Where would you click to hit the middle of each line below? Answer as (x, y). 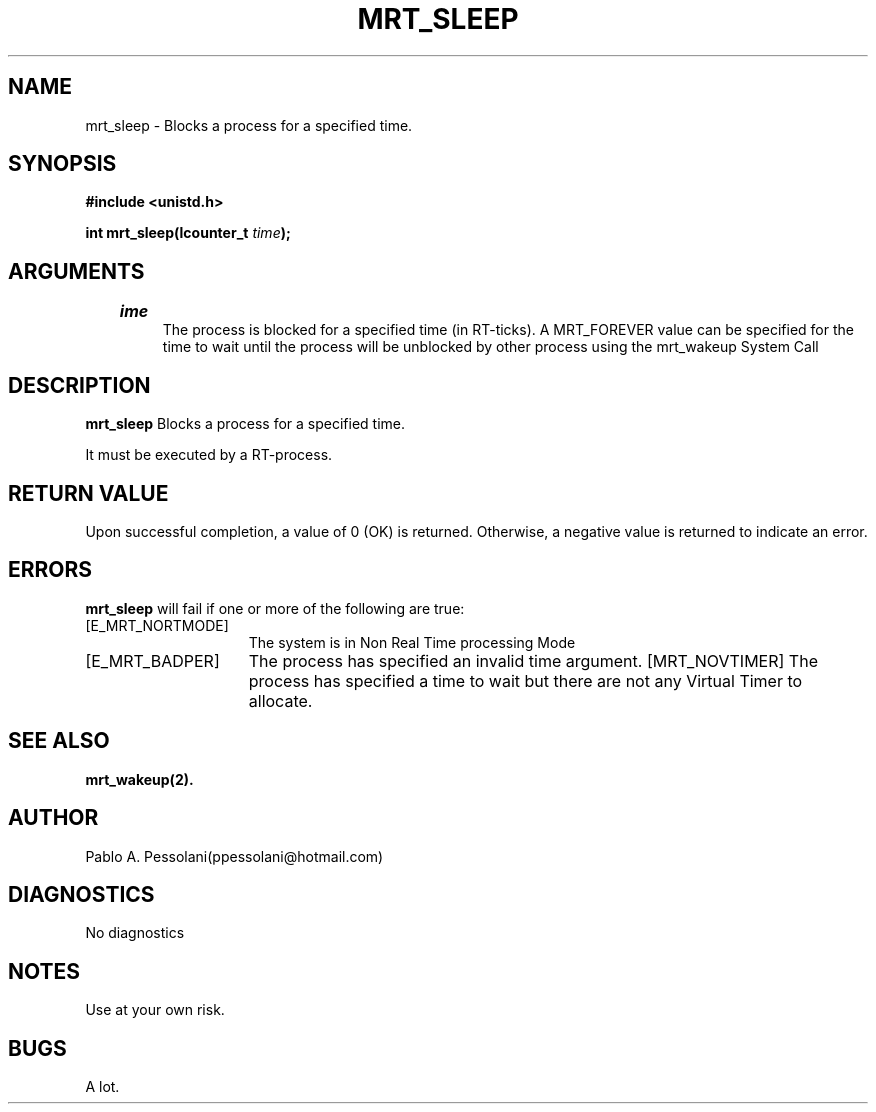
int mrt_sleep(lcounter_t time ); (188, 233)
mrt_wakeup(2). (139, 779)
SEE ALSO (59, 741)
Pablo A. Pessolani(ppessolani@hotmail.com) (234, 856)
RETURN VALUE (88, 493)
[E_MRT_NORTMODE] (157, 625)
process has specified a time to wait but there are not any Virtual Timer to (525, 680)
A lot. (102, 1087)
